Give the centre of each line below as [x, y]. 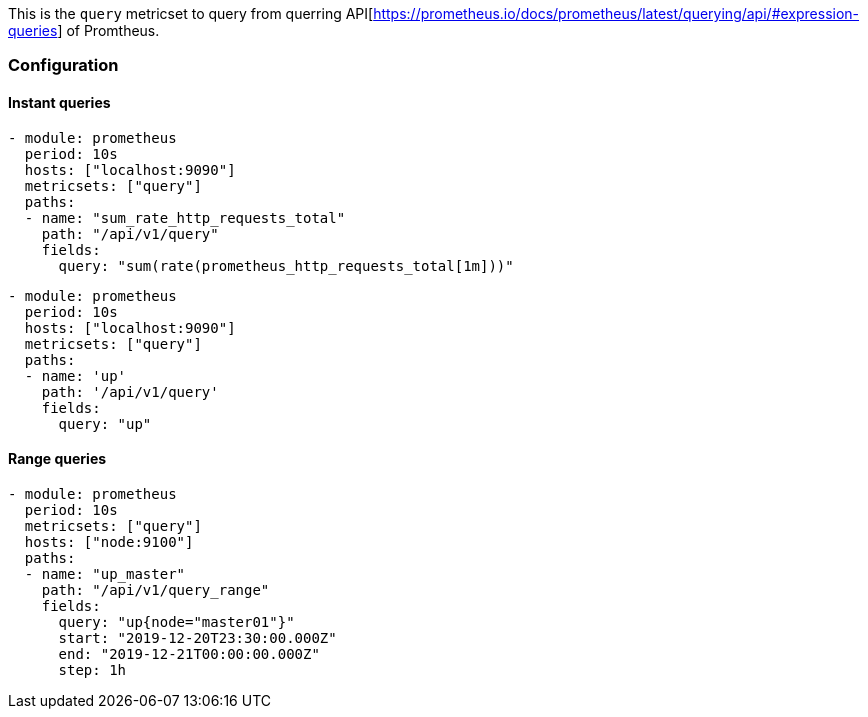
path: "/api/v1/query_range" [155, 589]
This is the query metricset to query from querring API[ [191, 13]
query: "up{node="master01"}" [176, 621]
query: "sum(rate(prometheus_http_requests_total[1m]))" [286, 265]
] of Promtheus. [108, 30]
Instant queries [59, 102]
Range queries [57, 459]
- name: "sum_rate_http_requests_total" [185, 217]
